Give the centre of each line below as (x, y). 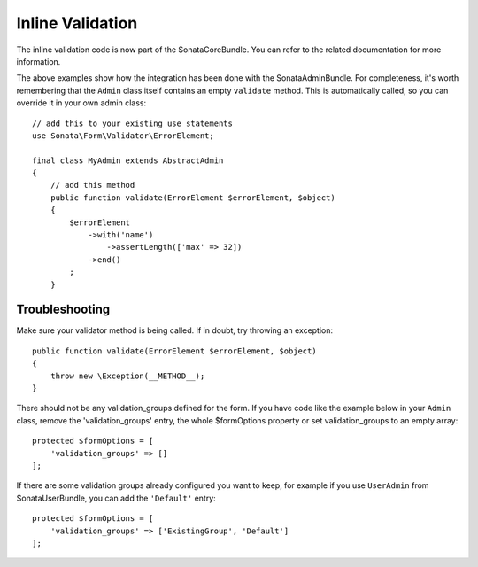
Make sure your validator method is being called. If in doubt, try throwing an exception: (175, 330)
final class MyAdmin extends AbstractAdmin (128, 160)
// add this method (93, 185)
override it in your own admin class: (81, 103)
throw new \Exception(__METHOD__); (127, 376)
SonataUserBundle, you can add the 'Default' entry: (116, 498)
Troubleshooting (63, 310)
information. (39, 61)
